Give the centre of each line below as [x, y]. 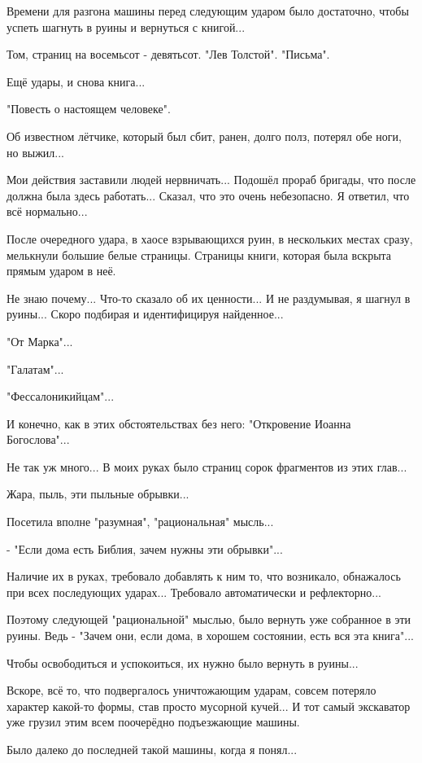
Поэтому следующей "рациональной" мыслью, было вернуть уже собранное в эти [209, 619]
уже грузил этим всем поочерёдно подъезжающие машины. [153, 722]
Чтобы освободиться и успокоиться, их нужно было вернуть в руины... [183, 662]
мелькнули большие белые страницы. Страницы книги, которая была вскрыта [199, 254]
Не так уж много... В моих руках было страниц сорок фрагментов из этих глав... [207, 466]
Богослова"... [38, 439]
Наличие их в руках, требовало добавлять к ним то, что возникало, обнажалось [204, 576]
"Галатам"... [35, 368]
